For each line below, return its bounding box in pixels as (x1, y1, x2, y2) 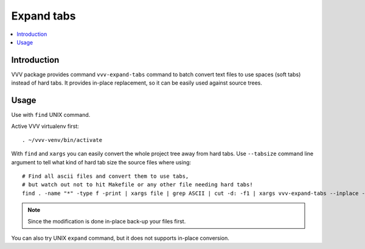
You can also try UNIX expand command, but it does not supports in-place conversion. (11, 234, 229, 242)
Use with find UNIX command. (11, 111, 91, 119)
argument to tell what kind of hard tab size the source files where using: (11, 158, 192, 166)
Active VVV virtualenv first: (11, 122, 79, 130)
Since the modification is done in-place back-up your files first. (27, 217, 186, 225)
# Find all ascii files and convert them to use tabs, (22, 173, 189, 180)
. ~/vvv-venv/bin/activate (22, 136, 103, 143)
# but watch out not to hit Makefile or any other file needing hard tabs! (22, 181, 253, 188)
